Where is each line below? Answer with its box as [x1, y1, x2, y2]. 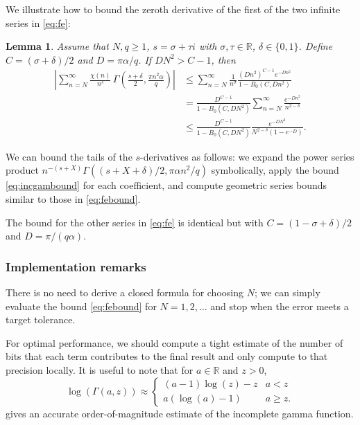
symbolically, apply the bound [211, 163, 339, 177]
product [6, 163, 39, 177]
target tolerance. [6, 312, 76, 327]
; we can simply [254, 285, 320, 300]
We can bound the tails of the [6, 149, 132, 163]
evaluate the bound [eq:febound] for [6, 298, 157, 313]
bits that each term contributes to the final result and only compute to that [6, 349, 328, 363]
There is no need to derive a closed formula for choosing [6, 285, 243, 300]
